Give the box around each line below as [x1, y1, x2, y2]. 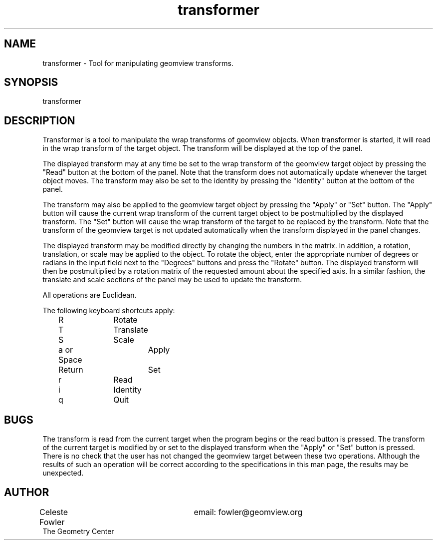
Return [58, 365, 83, 375]
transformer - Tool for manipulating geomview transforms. [42, 58, 233, 67]
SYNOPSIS [4, 76, 58, 89]
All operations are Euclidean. [42, 291, 137, 300]
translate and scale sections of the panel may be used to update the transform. [42, 275, 302, 284]
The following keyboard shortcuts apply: [42, 306, 175, 315]
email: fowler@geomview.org [194, 507, 303, 517]
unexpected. [42, 469, 84, 478]
